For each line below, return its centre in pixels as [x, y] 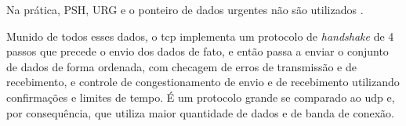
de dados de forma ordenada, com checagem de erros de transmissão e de [181, 66]
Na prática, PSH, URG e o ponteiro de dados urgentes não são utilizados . [185, 9]
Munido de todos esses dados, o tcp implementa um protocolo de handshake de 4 [200, 36]
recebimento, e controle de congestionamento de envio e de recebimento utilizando [203, 82]
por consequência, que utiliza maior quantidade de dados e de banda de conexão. [200, 112]
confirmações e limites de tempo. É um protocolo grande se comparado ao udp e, [201, 97]
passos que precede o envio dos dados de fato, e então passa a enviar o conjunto [198, 51]
